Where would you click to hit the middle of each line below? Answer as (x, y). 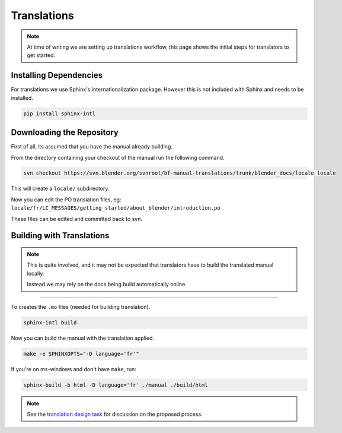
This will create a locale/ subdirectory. (60, 189)
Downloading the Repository (65, 133)
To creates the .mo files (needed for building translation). (81, 306)
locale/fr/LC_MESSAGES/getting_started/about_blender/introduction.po (116, 208)
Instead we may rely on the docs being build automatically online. (107, 285)
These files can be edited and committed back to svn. (76, 219)
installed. (22, 97)
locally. (36, 273)
